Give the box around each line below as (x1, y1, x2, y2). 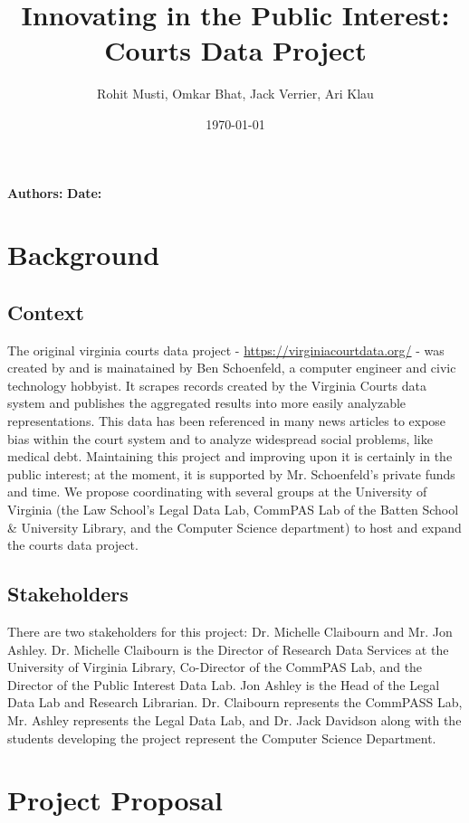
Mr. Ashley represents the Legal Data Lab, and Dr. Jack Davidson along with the (7, 710, 462, 729)
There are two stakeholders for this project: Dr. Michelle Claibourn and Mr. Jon (7, 622, 453, 640)
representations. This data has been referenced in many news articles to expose (7, 411, 446, 430)
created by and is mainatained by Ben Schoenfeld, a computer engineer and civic (7, 358, 456, 377)
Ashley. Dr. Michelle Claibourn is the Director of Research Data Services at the (7, 639, 449, 658)
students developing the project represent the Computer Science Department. (7, 728, 436, 747)
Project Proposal (7, 781, 223, 818)
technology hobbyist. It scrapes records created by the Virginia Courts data (7, 375, 427, 394)
